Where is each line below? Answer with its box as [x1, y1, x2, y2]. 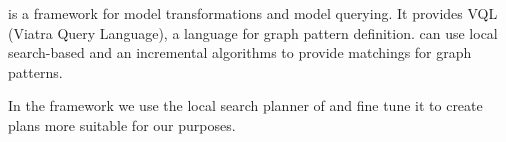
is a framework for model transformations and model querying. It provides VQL [8, 3, 498, 23]
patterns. [8, 61, 63, 82]
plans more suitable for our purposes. [8, 114, 236, 135]
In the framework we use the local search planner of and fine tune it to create [8, 95, 483, 116]
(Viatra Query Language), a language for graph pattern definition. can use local [8, 22, 498, 43]
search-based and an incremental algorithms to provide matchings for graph [8, 42, 472, 63]
